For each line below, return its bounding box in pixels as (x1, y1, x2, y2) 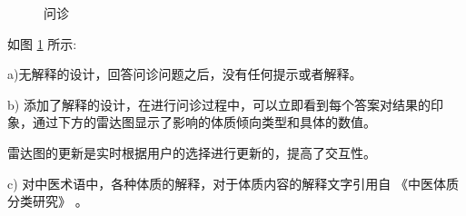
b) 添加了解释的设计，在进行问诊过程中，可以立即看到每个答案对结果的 (7, 94, 431, 113)
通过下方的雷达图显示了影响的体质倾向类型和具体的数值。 (32, 113, 376, 132)
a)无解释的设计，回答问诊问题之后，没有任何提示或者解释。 (7, 64, 362, 83)
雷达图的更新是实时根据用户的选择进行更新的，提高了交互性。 (7, 142, 376, 162)
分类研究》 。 (7, 191, 88, 211)
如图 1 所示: (7, 34, 77, 53)
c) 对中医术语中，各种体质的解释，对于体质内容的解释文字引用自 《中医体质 (7, 173, 459, 192)
